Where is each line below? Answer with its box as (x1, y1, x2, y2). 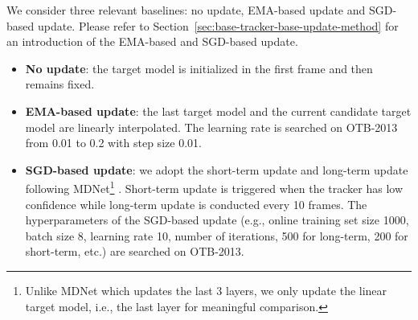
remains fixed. (25, 76, 95, 92)
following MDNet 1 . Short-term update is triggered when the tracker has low (25, 178, 404, 196)
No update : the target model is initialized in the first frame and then (25, 59, 373, 76)
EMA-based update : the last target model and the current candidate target (25, 102, 412, 119)
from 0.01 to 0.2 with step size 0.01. (25, 134, 202, 151)
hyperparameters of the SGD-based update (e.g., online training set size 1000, (25, 211, 409, 228)
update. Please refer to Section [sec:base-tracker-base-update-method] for (37, 17, 399, 34)
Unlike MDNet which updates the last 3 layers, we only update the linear (25, 281, 387, 298)
